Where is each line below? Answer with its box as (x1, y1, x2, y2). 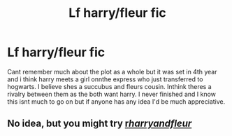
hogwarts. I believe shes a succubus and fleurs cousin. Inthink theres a (7, 82, 212, 90)
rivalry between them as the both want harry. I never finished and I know (7, 90, 217, 98)
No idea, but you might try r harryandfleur (7, 118, 192, 130)
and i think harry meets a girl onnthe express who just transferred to (7, 75, 203, 83)
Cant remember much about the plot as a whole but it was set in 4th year (7, 67, 217, 76)
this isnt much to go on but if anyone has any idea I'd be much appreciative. (7, 97, 226, 106)
